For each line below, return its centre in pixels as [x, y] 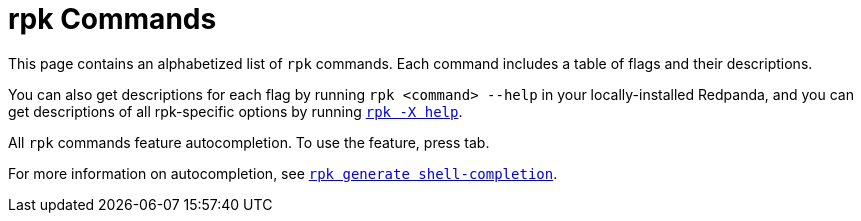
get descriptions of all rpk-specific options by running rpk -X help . [235, 111]
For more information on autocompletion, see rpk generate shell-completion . [283, 173]
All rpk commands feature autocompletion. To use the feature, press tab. [249, 142]
